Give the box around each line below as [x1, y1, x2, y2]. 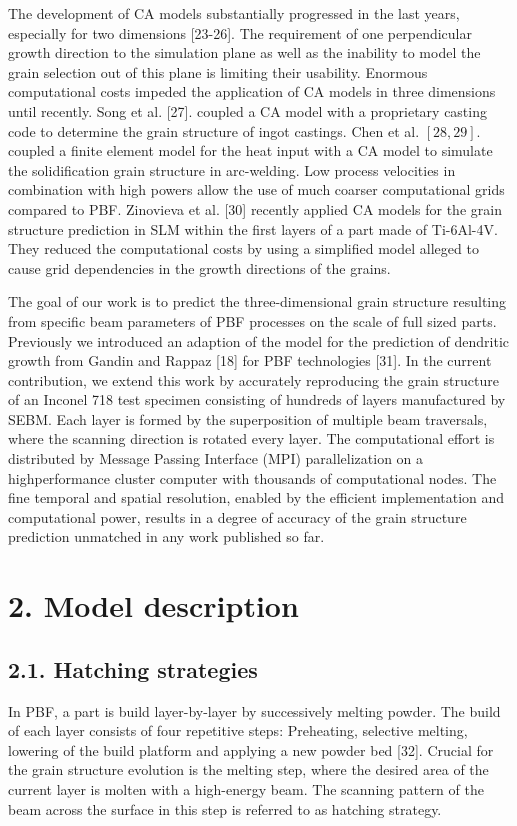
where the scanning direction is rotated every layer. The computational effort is [8, 428, 495, 449]
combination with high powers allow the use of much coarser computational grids [8, 179, 505, 200]
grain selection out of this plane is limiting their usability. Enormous [8, 61, 428, 82]
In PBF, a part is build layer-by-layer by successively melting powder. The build [8, 700, 501, 721]
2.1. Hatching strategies [8, 653, 258, 684]
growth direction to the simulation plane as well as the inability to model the [8, 42, 481, 63]
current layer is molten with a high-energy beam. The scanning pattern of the [8, 778, 484, 799]
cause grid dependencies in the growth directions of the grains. [8, 257, 391, 278]
